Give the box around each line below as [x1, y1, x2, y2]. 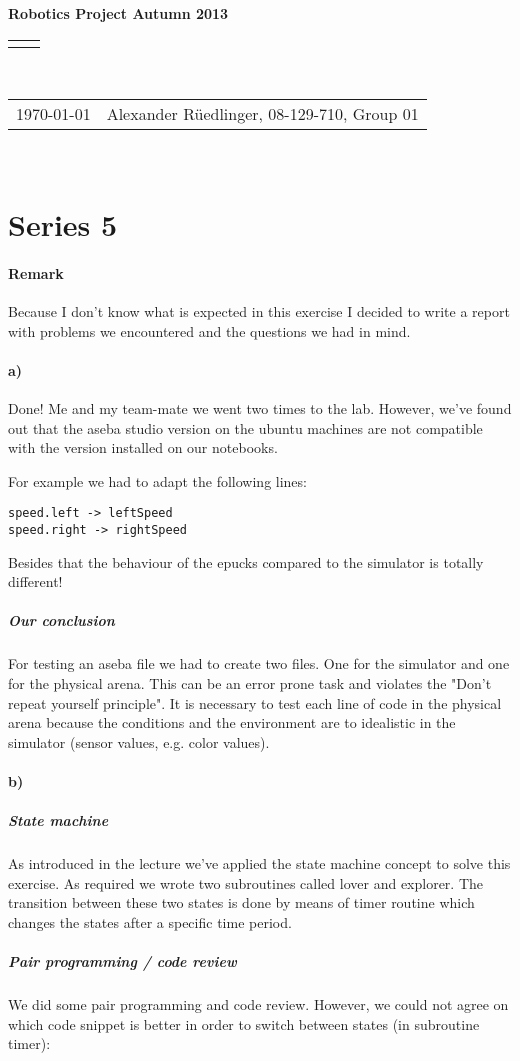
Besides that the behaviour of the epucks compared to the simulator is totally [8, 551, 484, 572]
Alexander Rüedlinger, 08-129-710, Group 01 [106, 102, 419, 126]
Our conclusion [8, 610, 115, 631]
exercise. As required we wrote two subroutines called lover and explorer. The [8, 872, 484, 893]
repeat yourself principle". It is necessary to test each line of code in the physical [8, 692, 502, 713]
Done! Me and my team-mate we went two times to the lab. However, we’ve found [8, 397, 512, 418]
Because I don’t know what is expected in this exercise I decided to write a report [8, 300, 510, 321]
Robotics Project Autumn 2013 [8, 3, 229, 23]
